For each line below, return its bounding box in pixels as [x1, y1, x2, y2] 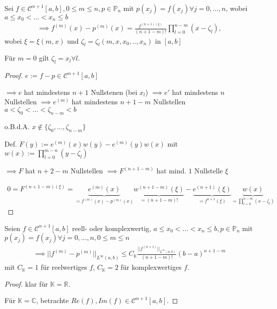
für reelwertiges [41, 262, 87, 272]
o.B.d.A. [4, 121, 30, 131]
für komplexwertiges [121, 262, 182, 272]
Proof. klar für [4, 278, 48, 289]
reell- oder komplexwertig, [72, 223, 151, 233]
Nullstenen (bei [90, 86, 138, 97]
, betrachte [36, 295, 69, 306]
